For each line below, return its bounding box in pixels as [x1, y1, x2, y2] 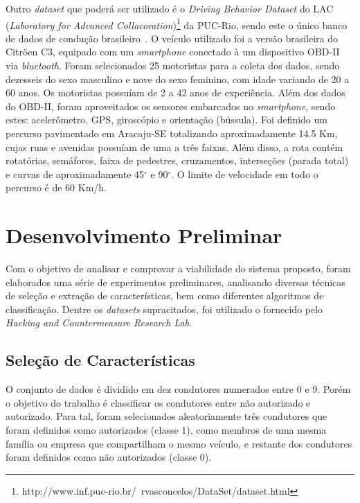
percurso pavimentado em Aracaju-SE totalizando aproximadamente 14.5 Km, [6, 126, 338, 140]
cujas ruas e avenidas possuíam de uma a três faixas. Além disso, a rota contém [6, 139, 343, 154]
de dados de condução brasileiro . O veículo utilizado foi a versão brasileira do [6, 30, 339, 45]
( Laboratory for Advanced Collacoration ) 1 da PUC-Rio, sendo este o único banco [6, 15, 348, 32]
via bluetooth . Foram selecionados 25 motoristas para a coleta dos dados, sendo [6, 58, 340, 73]
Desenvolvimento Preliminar [6, 221, 282, 249]
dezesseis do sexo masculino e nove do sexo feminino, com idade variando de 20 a [6, 71, 350, 86]
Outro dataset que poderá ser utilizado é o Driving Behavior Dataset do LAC [6, 1, 334, 15]
